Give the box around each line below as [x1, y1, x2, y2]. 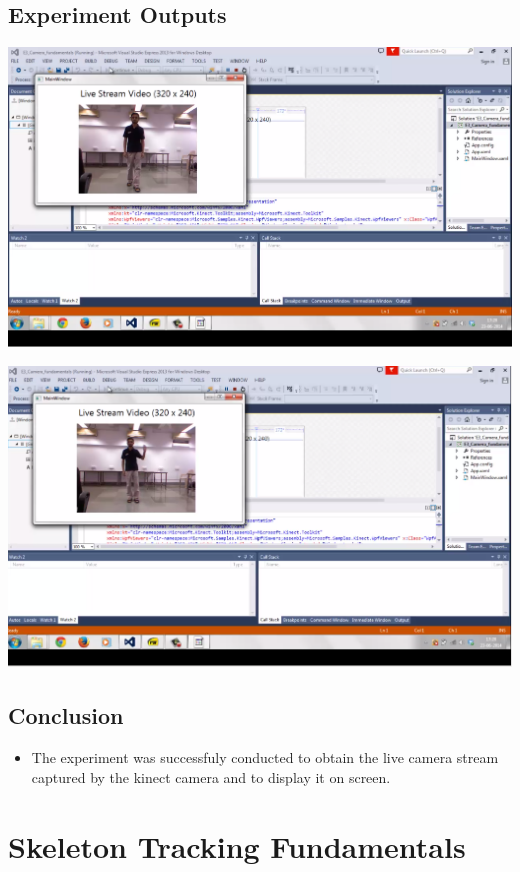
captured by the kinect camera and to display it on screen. [31, 766, 391, 787]
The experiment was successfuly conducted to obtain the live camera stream [31, 747, 499, 768]
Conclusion [8, 700, 124, 731]
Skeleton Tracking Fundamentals [8, 825, 466, 866]
